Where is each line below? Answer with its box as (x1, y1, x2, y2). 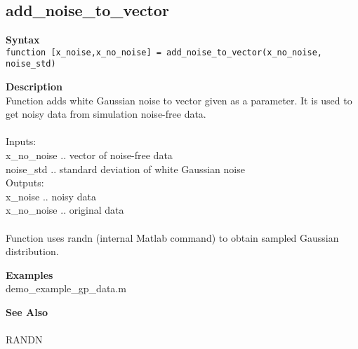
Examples (6, 267, 53, 282)
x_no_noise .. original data (6, 203, 124, 217)
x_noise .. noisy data (6, 189, 96, 203)
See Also (6, 305, 48, 320)
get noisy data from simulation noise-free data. (6, 107, 206, 121)
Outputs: (6, 175, 44, 190)
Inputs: (6, 134, 37, 149)
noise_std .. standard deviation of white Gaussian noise (6, 161, 245, 176)
